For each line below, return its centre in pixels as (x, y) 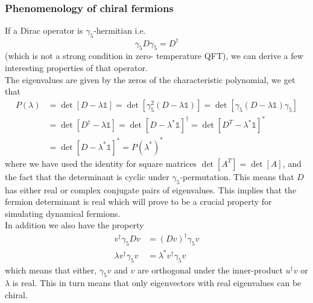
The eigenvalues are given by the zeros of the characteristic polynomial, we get (150, 79)
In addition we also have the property (74, 225)
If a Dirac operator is (44, 30)
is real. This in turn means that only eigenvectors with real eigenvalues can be (157, 283)
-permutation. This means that (237, 176)
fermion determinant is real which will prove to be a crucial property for (138, 201)
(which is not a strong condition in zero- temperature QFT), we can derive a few (154, 56)
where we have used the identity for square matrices (101, 163)
